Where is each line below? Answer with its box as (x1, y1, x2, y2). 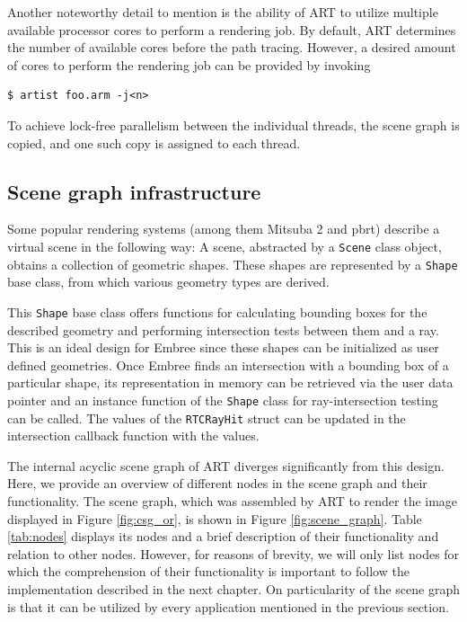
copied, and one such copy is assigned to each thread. (7, 133, 301, 152)
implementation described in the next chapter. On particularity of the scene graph (7, 579, 460, 598)
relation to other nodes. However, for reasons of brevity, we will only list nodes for (7, 544, 460, 563)
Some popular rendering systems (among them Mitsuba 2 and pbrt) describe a (7, 219, 440, 238)
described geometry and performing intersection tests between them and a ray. (7, 320, 439, 339)
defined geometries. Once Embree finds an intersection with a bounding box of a (7, 355, 449, 374)
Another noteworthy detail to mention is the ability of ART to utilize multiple (7, 3, 438, 21)
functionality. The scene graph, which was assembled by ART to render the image (7, 491, 458, 510)
